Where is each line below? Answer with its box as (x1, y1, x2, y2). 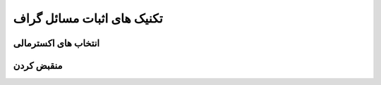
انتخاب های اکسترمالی (13, 37, 100, 49)
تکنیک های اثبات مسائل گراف (13, 11, 163, 26)
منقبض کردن (13, 60, 63, 72)
